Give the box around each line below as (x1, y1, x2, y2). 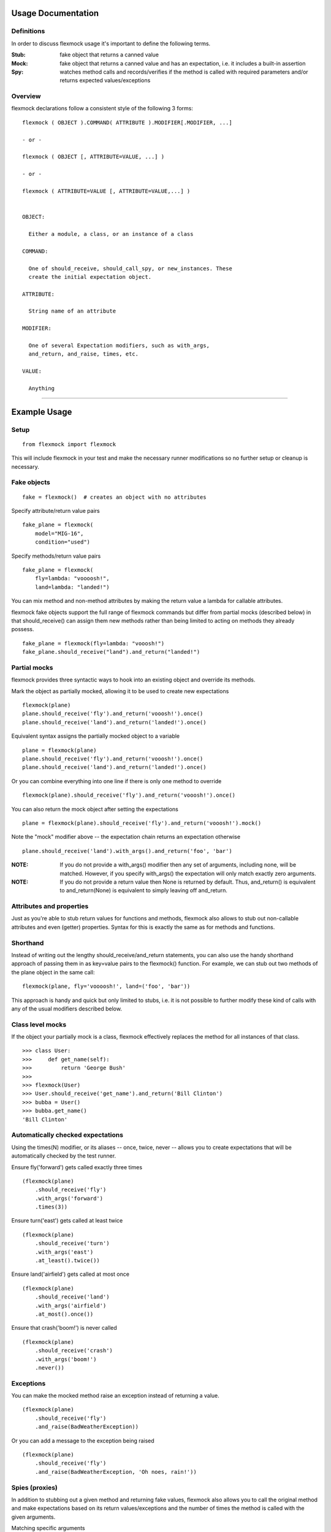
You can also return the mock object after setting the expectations (11, 805, 179, 813)
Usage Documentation (11, 8, 99, 18)
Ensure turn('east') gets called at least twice (11, 1217, 123, 1224)
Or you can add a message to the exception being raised (11, 1437, 154, 1444)
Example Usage (11, 406, 72, 417)
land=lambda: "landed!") (34, 583, 110, 591)
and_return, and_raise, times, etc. (28, 351, 139, 358)
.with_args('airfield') (34, 1302, 107, 1309)
